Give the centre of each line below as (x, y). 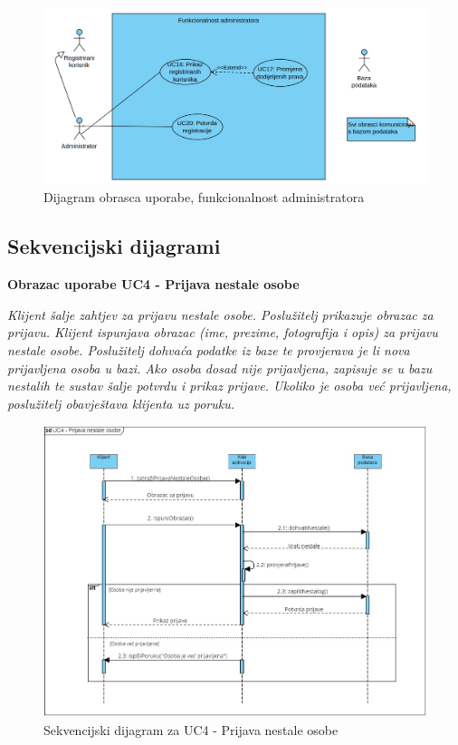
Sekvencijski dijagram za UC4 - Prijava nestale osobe (191, 729)
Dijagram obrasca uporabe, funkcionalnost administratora (204, 197)
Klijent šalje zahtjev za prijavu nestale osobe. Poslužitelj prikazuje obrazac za (220, 314)
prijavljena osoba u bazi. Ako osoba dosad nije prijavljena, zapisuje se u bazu (220, 368)
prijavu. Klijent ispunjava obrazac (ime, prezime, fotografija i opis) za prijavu (223, 332)
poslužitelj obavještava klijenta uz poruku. (121, 403)
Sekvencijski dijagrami (114, 246)
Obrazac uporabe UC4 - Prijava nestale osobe (153, 284)
